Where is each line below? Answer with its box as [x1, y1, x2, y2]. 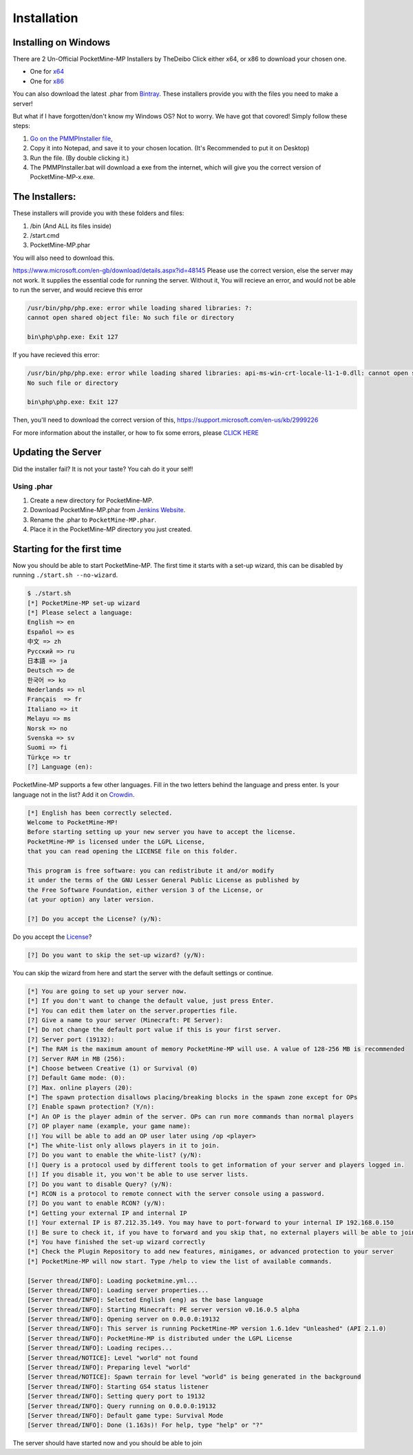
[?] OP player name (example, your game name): [27, 1122, 191, 1130]
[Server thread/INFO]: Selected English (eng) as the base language [27, 1296, 264, 1304]
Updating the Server [12, 447, 102, 458]
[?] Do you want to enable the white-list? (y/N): [27, 1151, 202, 1159]
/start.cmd [30, 232, 60, 240]
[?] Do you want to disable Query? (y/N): [27, 1180, 173, 1188]
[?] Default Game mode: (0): [27, 1074, 126, 1082]
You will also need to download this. [12, 254, 115, 262]
